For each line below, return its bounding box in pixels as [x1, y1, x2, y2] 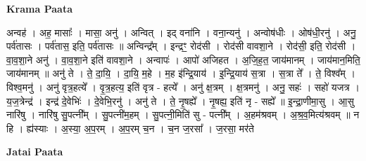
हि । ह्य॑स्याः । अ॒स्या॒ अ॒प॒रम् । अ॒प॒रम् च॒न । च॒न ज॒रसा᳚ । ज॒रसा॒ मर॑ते [6, 120, 254, 135]
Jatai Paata [6, 144, 63, 159]
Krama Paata [6, 1, 72, 15]
